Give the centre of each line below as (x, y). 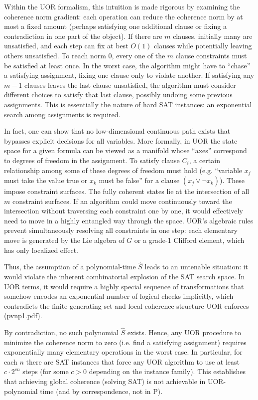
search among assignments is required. (62, 114)
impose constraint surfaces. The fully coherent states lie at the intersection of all (127, 191)
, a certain (204, 160)
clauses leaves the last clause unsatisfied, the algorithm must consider (130, 85)
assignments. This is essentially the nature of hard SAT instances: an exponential (128, 104)
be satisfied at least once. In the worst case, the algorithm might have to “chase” (127, 65)
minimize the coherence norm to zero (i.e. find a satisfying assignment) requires (125, 342)
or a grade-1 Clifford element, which (189, 240)
